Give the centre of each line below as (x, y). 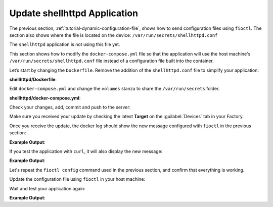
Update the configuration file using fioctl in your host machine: (77, 179)
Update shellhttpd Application (74, 13)
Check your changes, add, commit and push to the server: (70, 107)
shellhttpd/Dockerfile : (33, 79)
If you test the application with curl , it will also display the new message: (86, 151)
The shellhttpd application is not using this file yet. (65, 44)
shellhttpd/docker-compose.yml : (45, 98)
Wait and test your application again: (47, 188)
